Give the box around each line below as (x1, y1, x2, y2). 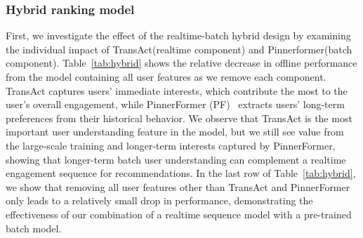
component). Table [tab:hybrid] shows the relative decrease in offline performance (6, 55, 357, 70)
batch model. (6, 220, 62, 235)
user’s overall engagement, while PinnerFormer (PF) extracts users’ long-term (6, 97, 345, 112)
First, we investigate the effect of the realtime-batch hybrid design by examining (6, 28, 351, 43)
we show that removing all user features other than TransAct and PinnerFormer (6, 179, 350, 194)
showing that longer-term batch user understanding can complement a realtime (6, 152, 346, 166)
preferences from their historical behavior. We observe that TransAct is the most (6, 110, 352, 125)
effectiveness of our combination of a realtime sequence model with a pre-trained (6, 206, 352, 221)
